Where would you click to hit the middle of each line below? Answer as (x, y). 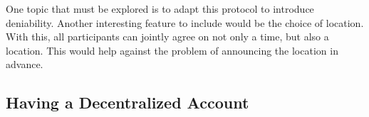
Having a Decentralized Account (128, 102)
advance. (25, 64)
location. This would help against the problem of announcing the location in (172, 50)
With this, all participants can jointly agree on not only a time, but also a (167, 37)
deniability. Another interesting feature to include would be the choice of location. (185, 22)
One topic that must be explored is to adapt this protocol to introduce (160, 9)
